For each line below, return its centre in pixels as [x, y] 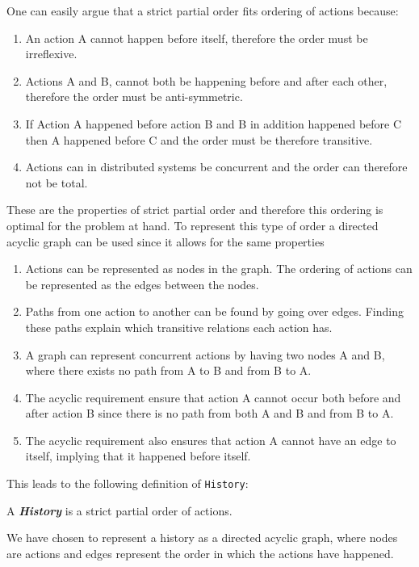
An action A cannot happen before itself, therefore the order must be [197, 38]
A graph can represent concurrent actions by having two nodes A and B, [205, 354]
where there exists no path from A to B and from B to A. [168, 370]
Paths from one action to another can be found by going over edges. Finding [214, 311]
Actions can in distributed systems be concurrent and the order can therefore [216, 167]
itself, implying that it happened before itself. [138, 456]
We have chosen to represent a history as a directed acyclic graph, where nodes [202, 538]
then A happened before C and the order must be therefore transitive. [199, 139]
